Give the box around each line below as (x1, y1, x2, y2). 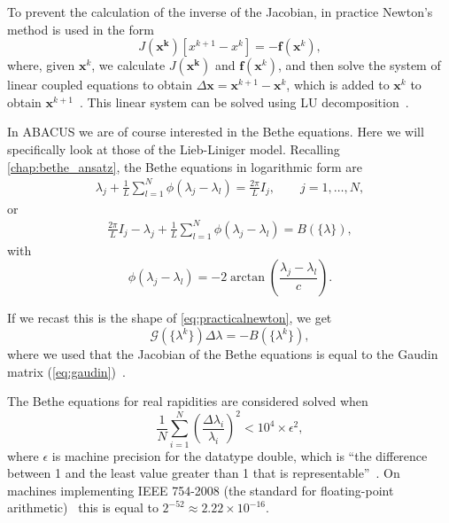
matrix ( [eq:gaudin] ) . (7, 362, 126, 380)
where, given (7, 56, 75, 74)
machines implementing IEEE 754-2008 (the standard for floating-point (7, 480, 394, 499)
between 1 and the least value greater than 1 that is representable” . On (7, 464, 400, 482)
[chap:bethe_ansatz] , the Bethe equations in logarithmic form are (7, 157, 363, 176)
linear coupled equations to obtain (7, 75, 192, 94)
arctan (230, 271, 265, 285)
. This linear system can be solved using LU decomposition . (79, 92, 409, 111)
